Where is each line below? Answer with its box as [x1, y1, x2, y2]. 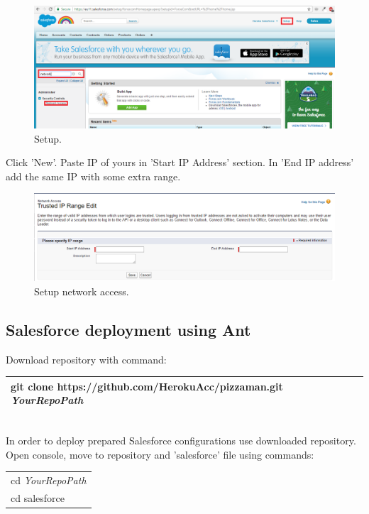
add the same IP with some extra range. [6, 168, 181, 183]
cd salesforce [11, 490, 65, 505]
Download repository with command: [6, 351, 167, 366]
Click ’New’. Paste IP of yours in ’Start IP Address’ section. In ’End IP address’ [6, 155, 354, 170]
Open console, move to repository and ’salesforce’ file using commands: [6, 447, 314, 461]
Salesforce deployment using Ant [6, 318, 251, 340]
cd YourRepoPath [11, 472, 87, 487]
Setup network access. [34, 283, 129, 298]
